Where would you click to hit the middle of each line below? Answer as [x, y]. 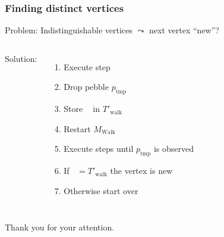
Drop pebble [86, 87]
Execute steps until [99, 149]
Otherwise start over [101, 190]
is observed [173, 149]
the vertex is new [141, 171]
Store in [82, 109]
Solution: [21, 58]
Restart [77, 128]
